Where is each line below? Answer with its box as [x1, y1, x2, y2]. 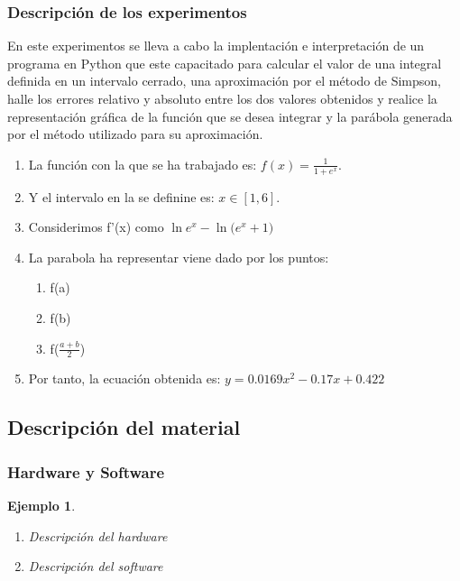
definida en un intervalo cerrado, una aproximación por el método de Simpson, [7, 71, 441, 90]
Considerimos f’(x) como [28, 217, 164, 236]
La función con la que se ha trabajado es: [28, 154, 257, 173]
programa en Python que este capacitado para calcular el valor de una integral [7, 53, 442, 72]
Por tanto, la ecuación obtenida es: [28, 369, 221, 388]
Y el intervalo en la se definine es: [28, 187, 215, 206]
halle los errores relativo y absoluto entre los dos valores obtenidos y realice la [7, 89, 437, 107]
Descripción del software [28, 557, 163, 576]
